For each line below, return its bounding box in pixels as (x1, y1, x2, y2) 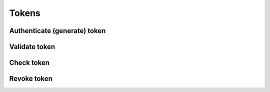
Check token (9, 58, 50, 67)
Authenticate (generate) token (9, 26, 106, 35)
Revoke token (9, 74, 52, 83)
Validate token (9, 42, 55, 51)
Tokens (9, 7, 41, 18)
